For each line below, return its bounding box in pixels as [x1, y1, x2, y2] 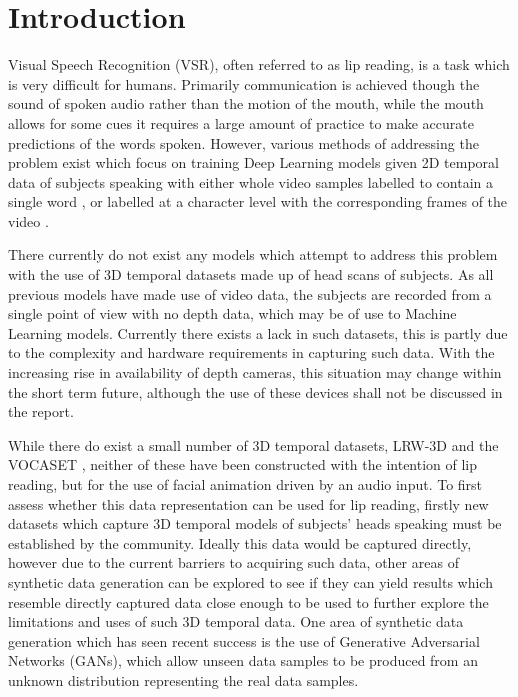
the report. [8, 401, 74, 422]
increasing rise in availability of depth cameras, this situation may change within [8, 362, 502, 383]
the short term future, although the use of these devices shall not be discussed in [8, 381, 503, 402]
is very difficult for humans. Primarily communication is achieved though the [8, 73, 480, 94]
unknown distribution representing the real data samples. [8, 669, 359, 690]
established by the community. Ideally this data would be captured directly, [8, 532, 472, 553]
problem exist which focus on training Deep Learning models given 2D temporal [8, 152, 499, 173]
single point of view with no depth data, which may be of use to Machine [8, 303, 457, 324]
